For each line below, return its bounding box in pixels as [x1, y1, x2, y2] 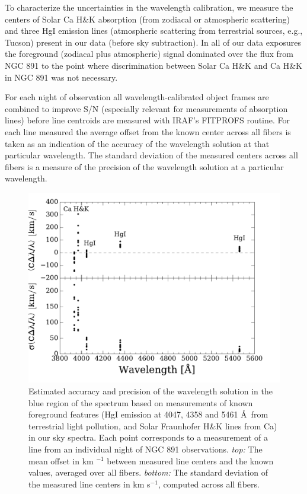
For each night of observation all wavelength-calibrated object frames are [5, 91, 269, 103]
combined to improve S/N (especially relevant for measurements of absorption [5, 102, 288, 114]
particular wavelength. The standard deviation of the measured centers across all [5, 149, 298, 161]
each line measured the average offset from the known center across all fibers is [5, 125, 291, 138]
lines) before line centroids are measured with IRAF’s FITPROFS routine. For [5, 114, 290, 126]
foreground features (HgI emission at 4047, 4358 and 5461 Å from [28, 408, 268, 420]
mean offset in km [28, 454, 94, 467]
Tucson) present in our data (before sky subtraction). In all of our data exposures [5, 36, 302, 48]
